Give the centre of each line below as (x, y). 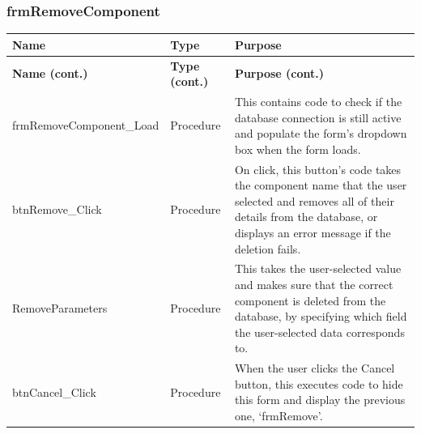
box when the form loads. (298, 149)
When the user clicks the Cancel (315, 368)
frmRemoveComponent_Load (86, 125)
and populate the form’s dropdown (321, 133)
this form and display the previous (320, 400)
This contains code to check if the (318, 101)
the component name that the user (321, 185)
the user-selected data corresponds (319, 332)
